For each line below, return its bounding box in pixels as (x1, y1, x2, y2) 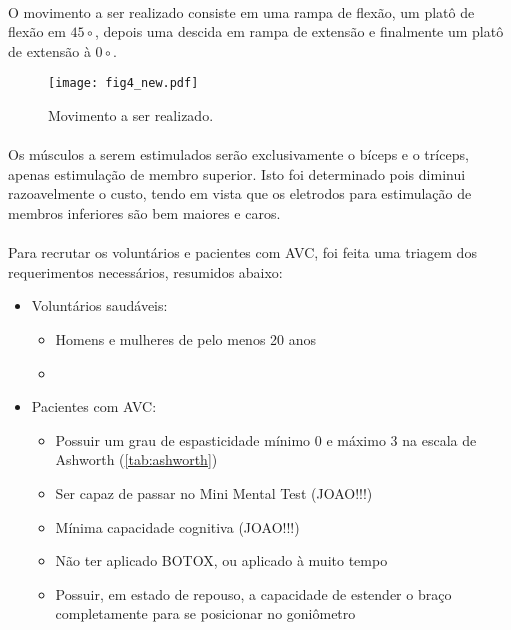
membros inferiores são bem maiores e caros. (8, 203, 281, 223)
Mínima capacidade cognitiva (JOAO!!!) (55, 516, 300, 537)
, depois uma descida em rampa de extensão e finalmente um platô (95, 21, 504, 42)
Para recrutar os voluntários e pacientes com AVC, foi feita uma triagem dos (8, 242, 477, 263)
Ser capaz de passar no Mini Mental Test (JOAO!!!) (55, 482, 373, 503)
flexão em (8, 21, 66, 42)
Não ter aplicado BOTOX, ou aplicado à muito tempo (55, 550, 388, 571)
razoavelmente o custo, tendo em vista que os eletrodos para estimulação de (8, 183, 472, 204)
